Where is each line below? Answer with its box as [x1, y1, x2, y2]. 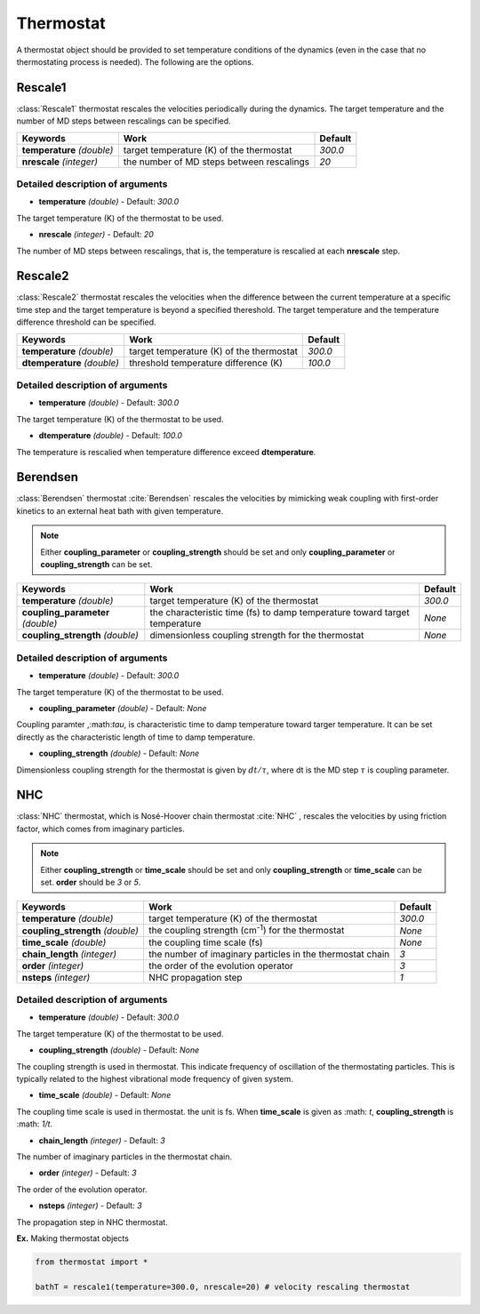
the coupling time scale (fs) [148, 936, 263, 949]
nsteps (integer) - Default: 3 [38, 1200, 142, 1211]
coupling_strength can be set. [40, 559, 153, 570]
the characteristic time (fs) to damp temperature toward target [149, 606, 410, 619]
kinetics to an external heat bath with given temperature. [16, 505, 224, 516]
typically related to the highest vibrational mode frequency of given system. [16, 1074, 293, 1084]
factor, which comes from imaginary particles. [16, 823, 186, 834]
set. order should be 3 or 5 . [40, 877, 141, 887]
